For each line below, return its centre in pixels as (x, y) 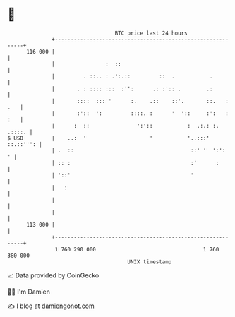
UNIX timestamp (150, 262)
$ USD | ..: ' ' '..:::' (109, 138)
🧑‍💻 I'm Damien (29, 292)
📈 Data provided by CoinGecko (53, 275)
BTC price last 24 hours (151, 33)
